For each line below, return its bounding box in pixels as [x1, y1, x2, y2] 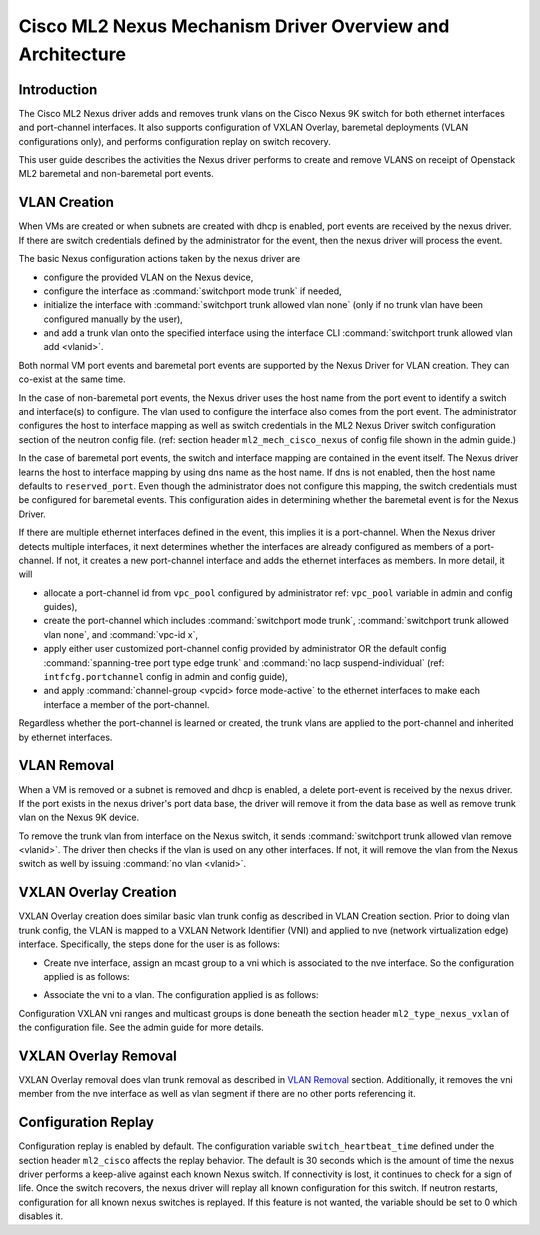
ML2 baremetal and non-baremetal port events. [18, 168, 214, 180]
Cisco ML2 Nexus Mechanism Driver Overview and [18, 15, 450, 37]
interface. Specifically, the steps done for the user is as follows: [18, 938, 280, 950]
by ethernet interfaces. [18, 731, 113, 743]
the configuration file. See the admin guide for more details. [18, 1021, 264, 1034]
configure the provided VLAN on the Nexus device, [43, 271, 254, 283]
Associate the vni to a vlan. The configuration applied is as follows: [43, 989, 319, 1001]
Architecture [18, 43, 127, 65]
